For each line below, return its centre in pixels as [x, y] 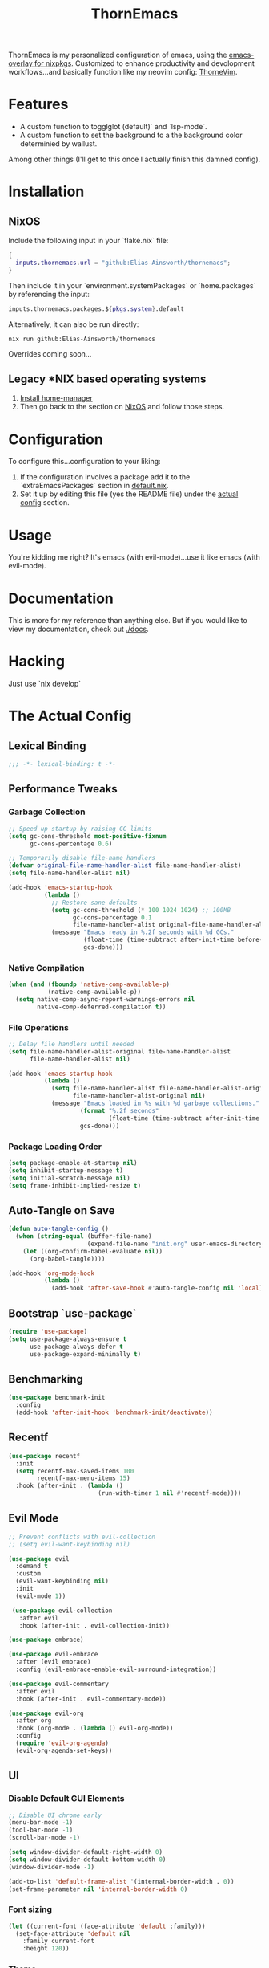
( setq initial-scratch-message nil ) [69, 1178]
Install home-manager [56, 398]
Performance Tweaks [63, 789]
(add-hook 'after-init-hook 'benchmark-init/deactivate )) [114, 1413]
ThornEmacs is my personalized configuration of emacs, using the [118, 55]
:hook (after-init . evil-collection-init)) [94, 1626]
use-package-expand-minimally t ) [85, 1354]
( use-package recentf [44, 1456]
